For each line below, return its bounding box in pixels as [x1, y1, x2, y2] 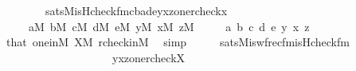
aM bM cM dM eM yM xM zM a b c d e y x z [28, 18, 310, 34]
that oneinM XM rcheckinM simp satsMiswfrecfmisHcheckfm [6, 34, 350, 50]
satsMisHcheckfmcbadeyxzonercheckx [45, 2, 228, 18]
